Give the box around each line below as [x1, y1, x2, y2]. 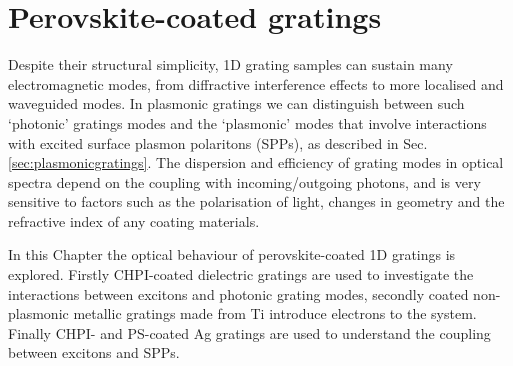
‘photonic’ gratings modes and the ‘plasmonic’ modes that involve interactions [8, 112, 487, 133]
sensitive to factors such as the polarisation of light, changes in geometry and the [8, 191, 505, 212]
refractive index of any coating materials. [8, 210, 260, 231]
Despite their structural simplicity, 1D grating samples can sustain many [8, 54, 453, 75]
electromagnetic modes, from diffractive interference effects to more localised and [8, 73, 504, 94]
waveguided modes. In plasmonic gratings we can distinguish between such [8, 93, 465, 114]
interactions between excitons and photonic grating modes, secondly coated [8, 283, 469, 304]
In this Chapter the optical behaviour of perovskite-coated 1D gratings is [8, 244, 456, 265]
